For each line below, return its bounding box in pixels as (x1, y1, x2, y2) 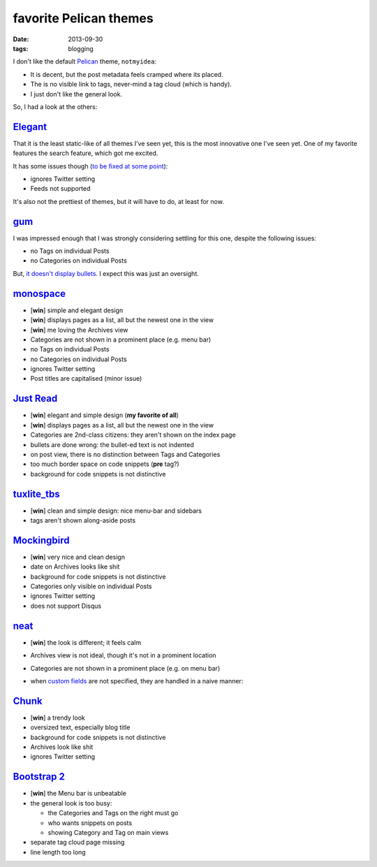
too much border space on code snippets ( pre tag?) (30, 460, 179, 468)
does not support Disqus (30, 602, 101, 610)
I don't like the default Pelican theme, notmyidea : (13, 57, 157, 66)
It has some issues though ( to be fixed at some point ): (13, 161, 168, 170)
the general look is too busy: (30, 799, 112, 807)
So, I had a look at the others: (13, 102, 98, 111)
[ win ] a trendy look (30, 713, 85, 722)
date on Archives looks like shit (30, 562, 120, 571)
